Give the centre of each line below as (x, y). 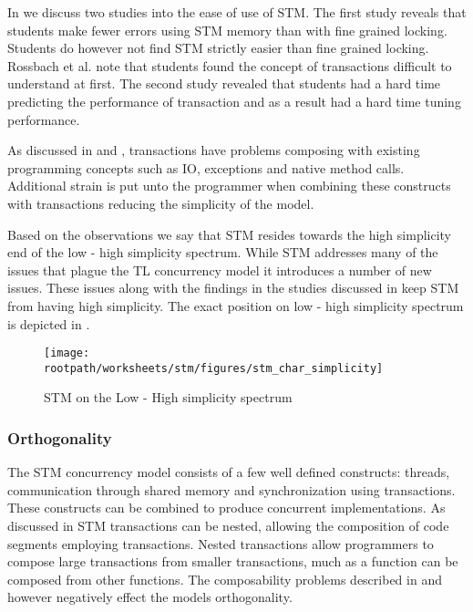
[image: (67, 353)
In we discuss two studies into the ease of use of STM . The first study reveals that (237, 12)
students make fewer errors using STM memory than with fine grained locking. (227, 30)
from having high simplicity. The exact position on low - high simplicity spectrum (236, 305)
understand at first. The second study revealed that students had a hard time (224, 83)
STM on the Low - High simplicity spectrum (168, 397)
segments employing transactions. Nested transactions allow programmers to (221, 543)
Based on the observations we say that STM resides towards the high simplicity (229, 234)
